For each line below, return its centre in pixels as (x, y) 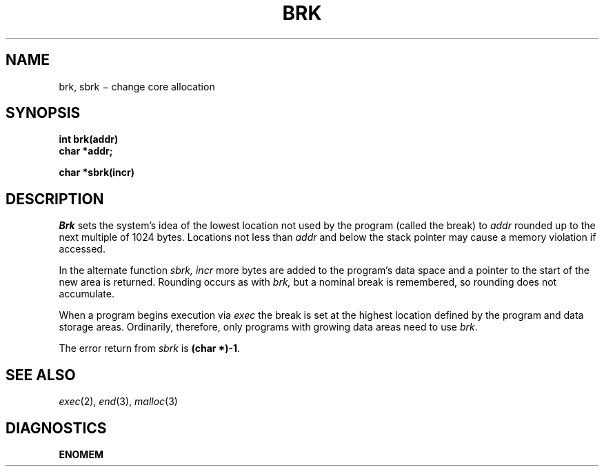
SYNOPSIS (43, 113)
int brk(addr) (89, 139)
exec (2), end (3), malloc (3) (118, 402)
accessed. (82, 249)
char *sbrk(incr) (97, 173)
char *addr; (86, 151)
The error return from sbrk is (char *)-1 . (150, 348)
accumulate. (87, 294)
